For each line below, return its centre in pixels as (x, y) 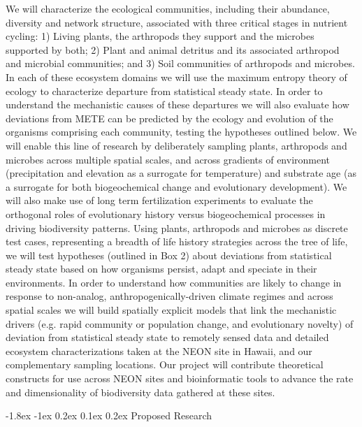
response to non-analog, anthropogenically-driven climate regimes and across (169, 296)
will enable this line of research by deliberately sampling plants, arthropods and (176, 145)
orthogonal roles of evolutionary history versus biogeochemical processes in (166, 213)
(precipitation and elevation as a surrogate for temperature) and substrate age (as (181, 173)
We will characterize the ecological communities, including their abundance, (168, 8)
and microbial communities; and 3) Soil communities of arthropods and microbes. (180, 63)
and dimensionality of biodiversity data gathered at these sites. (140, 392)
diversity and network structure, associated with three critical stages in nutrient (177, 22)
